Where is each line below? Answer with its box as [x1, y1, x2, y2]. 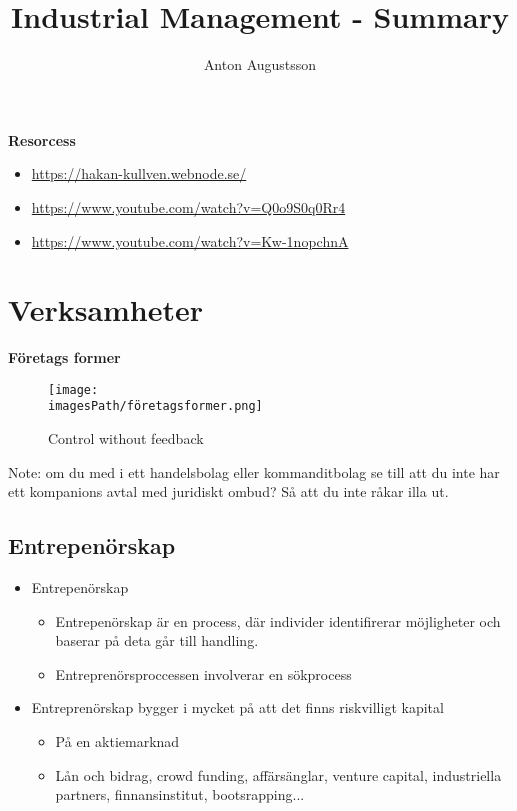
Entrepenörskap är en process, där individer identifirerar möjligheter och [55, 610, 501, 631]
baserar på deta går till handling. [55, 630, 259, 651]
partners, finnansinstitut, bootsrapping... [55, 784, 305, 805]
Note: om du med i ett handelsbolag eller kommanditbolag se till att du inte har [8, 461, 500, 482]
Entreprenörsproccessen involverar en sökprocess [55, 663, 352, 684]
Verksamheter [8, 289, 204, 330]
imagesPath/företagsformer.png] [48, 399, 263, 414]
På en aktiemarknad [55, 731, 180, 752]
